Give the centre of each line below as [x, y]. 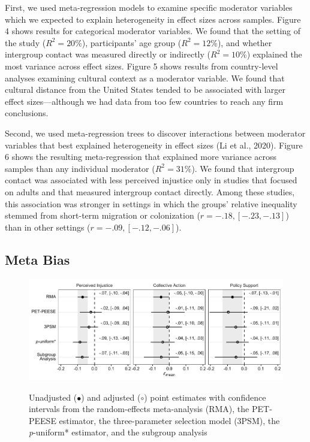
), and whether [245, 42]
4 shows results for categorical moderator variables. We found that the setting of [153, 31]
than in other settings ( [48, 227]
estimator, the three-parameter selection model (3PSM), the [169, 420]
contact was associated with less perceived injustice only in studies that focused [151, 180]
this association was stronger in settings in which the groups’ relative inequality [151, 203]
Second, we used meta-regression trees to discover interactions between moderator [155, 133]
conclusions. [27, 113]
